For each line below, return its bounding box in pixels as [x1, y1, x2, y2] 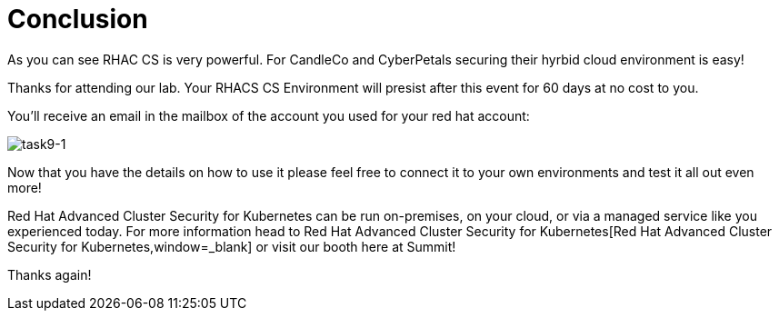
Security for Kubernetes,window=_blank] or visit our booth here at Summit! [7, 238, 456, 254]
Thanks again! [7, 266, 92, 283]
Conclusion [7, 4, 148, 35]
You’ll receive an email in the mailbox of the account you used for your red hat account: [7, 107, 530, 124]
